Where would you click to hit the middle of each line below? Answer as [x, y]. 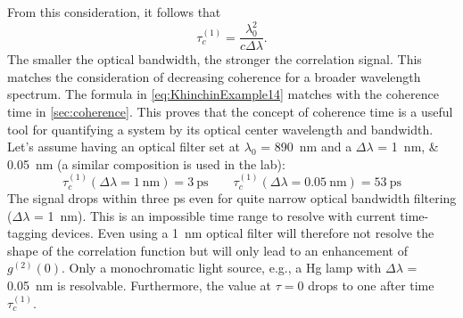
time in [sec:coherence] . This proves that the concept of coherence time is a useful [230, 111]
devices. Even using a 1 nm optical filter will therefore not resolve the [243, 233]
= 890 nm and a [306, 147]
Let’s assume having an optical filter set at [124, 147]
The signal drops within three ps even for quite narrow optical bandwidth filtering [232, 198]
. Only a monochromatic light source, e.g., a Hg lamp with [221, 268]
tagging [28, 233]
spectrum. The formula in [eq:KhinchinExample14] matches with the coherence [223, 94]
